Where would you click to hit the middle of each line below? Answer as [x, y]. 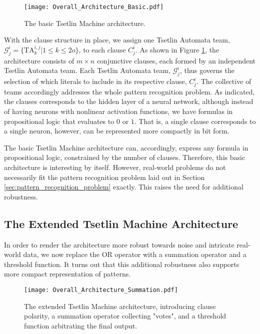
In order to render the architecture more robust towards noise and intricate [119, 244]
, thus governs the [207, 70]
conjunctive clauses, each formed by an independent [176, 60]
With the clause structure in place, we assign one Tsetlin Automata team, [117, 40]
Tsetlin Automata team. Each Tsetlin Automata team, [87, 70]
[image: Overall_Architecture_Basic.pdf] [94, 7]
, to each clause [102, 49]
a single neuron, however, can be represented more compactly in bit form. [117, 131]
